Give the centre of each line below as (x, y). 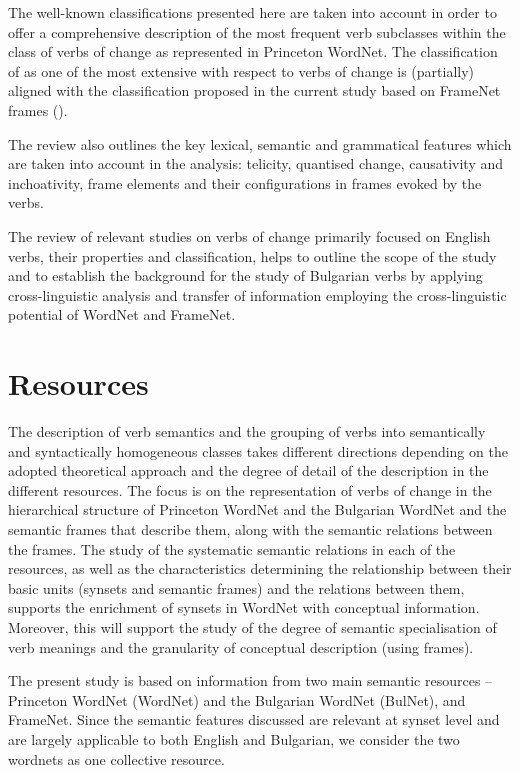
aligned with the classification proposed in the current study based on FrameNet (254, 90)
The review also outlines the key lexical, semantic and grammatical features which (260, 143)
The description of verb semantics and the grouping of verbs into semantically (247, 431)
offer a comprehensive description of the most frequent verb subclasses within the (257, 31)
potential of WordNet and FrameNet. (122, 314)
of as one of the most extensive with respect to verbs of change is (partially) (241, 70)
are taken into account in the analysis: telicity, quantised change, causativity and (256, 163)
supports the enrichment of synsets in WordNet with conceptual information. (244, 607)
